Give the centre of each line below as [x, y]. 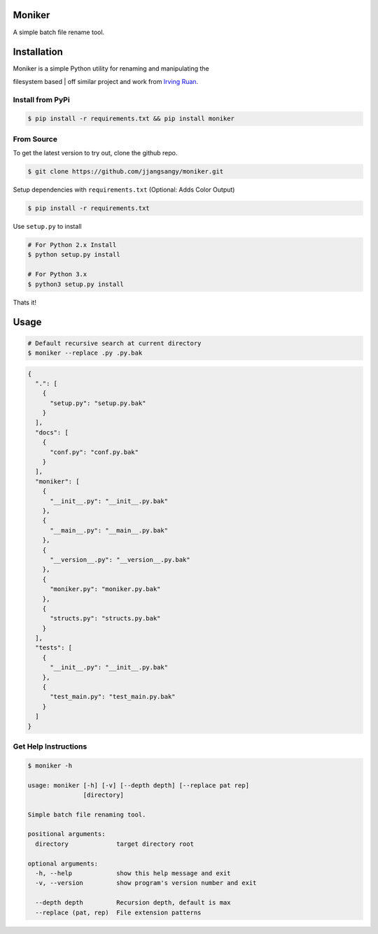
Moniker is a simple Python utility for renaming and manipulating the [111, 69]
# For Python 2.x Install [72, 245]
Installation [38, 52]
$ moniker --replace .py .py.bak [85, 353]
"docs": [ [52, 432]
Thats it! [24, 302]
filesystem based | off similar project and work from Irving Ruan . [106, 81]
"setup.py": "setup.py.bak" [98, 403]
